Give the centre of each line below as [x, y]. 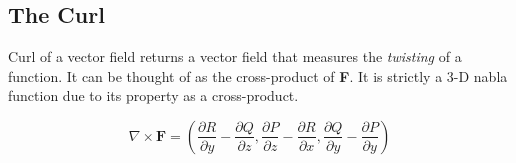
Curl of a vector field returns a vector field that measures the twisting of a [235, 56]
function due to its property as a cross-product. [153, 95]
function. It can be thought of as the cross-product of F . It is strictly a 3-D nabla [258, 75]
